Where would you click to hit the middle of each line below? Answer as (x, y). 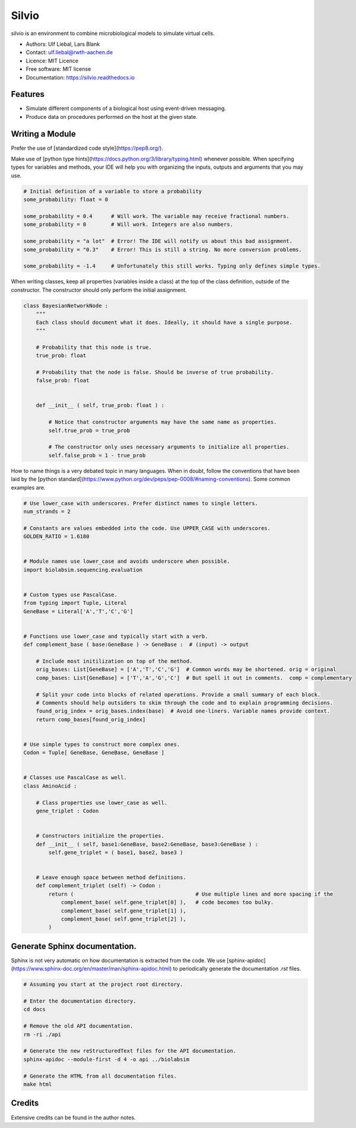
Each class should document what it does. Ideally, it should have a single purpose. (164, 322)
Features (28, 94)
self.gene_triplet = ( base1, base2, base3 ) (116, 852)
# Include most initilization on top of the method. (114, 661)
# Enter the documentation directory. (80, 1001)
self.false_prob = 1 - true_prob (97, 455)
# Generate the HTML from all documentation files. (100, 1076)
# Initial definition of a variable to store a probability (113, 191)
